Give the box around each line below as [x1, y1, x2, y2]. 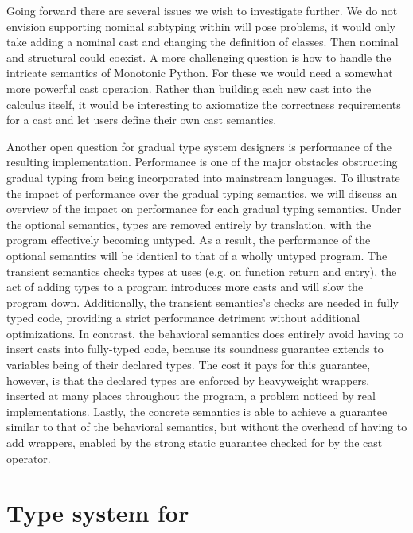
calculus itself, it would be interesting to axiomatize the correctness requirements [6, 95, 401, 112]
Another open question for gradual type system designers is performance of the [6, 138, 392, 154]
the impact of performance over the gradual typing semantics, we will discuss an [6, 185, 398, 201]
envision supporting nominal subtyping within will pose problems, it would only [6, 18, 395, 34]
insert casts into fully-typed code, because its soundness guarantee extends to [6, 340, 384, 357]
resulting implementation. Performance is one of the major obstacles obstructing [6, 154, 398, 170]
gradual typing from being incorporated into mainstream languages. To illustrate [6, 169, 400, 185]
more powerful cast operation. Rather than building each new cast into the [6, 80, 372, 96]
